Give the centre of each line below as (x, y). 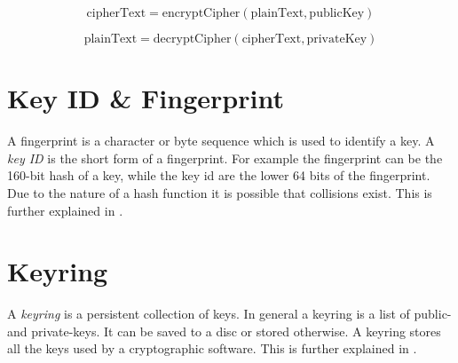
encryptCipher (201, 13)
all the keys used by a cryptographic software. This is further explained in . (212, 348)
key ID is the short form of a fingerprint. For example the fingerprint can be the (225, 158)
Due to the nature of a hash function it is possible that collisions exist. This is (220, 192)
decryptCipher (192, 39)
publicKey (337, 13)
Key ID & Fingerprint (146, 98)
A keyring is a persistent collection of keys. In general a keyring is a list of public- (229, 314)
